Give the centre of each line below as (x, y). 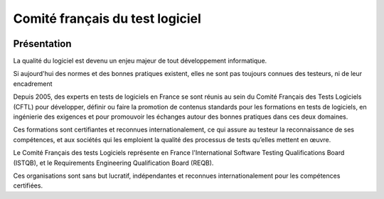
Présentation (42, 44)
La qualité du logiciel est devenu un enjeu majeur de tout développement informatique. (140, 61)
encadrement (33, 84)
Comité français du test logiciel (107, 18)
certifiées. (28, 185)
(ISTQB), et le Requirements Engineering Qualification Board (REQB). (113, 163)
